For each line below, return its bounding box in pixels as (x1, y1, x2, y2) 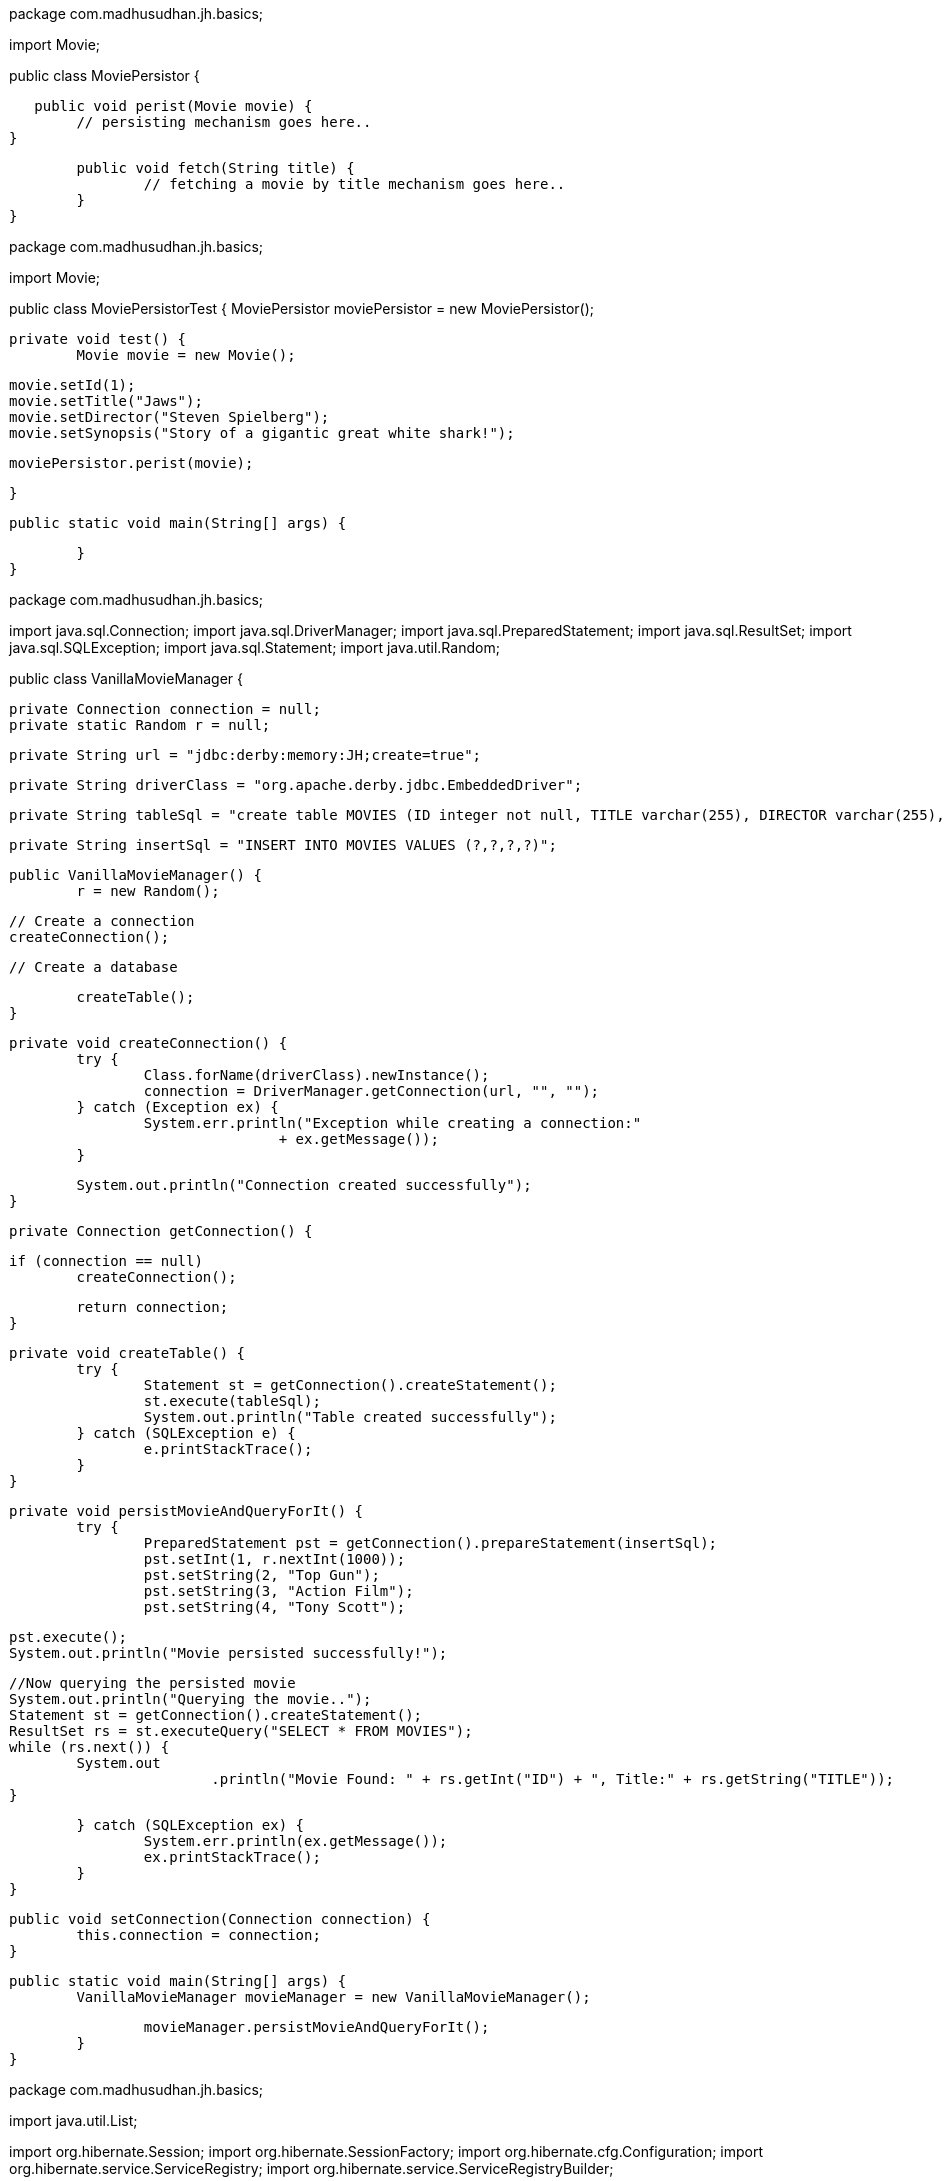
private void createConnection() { (9, 1035, 288, 1051)
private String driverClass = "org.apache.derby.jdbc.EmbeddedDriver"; (9, 777, 583, 793)
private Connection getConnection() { (9, 1223, 313, 1239)
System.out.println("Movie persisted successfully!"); (9, 1645, 448, 1661)
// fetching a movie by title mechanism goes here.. (143, 176, 566, 192)
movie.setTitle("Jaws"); (9, 393, 203, 409)
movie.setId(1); (9, 377, 136, 393)
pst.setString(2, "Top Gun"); (143, 1567, 380, 1583)
